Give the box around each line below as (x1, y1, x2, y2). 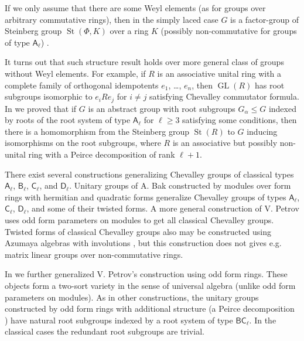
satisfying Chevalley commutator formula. (149, 90, 299, 103)
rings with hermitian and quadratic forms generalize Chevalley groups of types (5, 190, 286, 203)
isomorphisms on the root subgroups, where (5, 137, 161, 149)
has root (254, 79, 285, 91)
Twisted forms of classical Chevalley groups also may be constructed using (5, 225, 271, 237)
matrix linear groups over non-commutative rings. (5, 248, 183, 260)
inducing (247, 125, 278, 137)
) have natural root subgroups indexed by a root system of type (5, 313, 233, 326)
